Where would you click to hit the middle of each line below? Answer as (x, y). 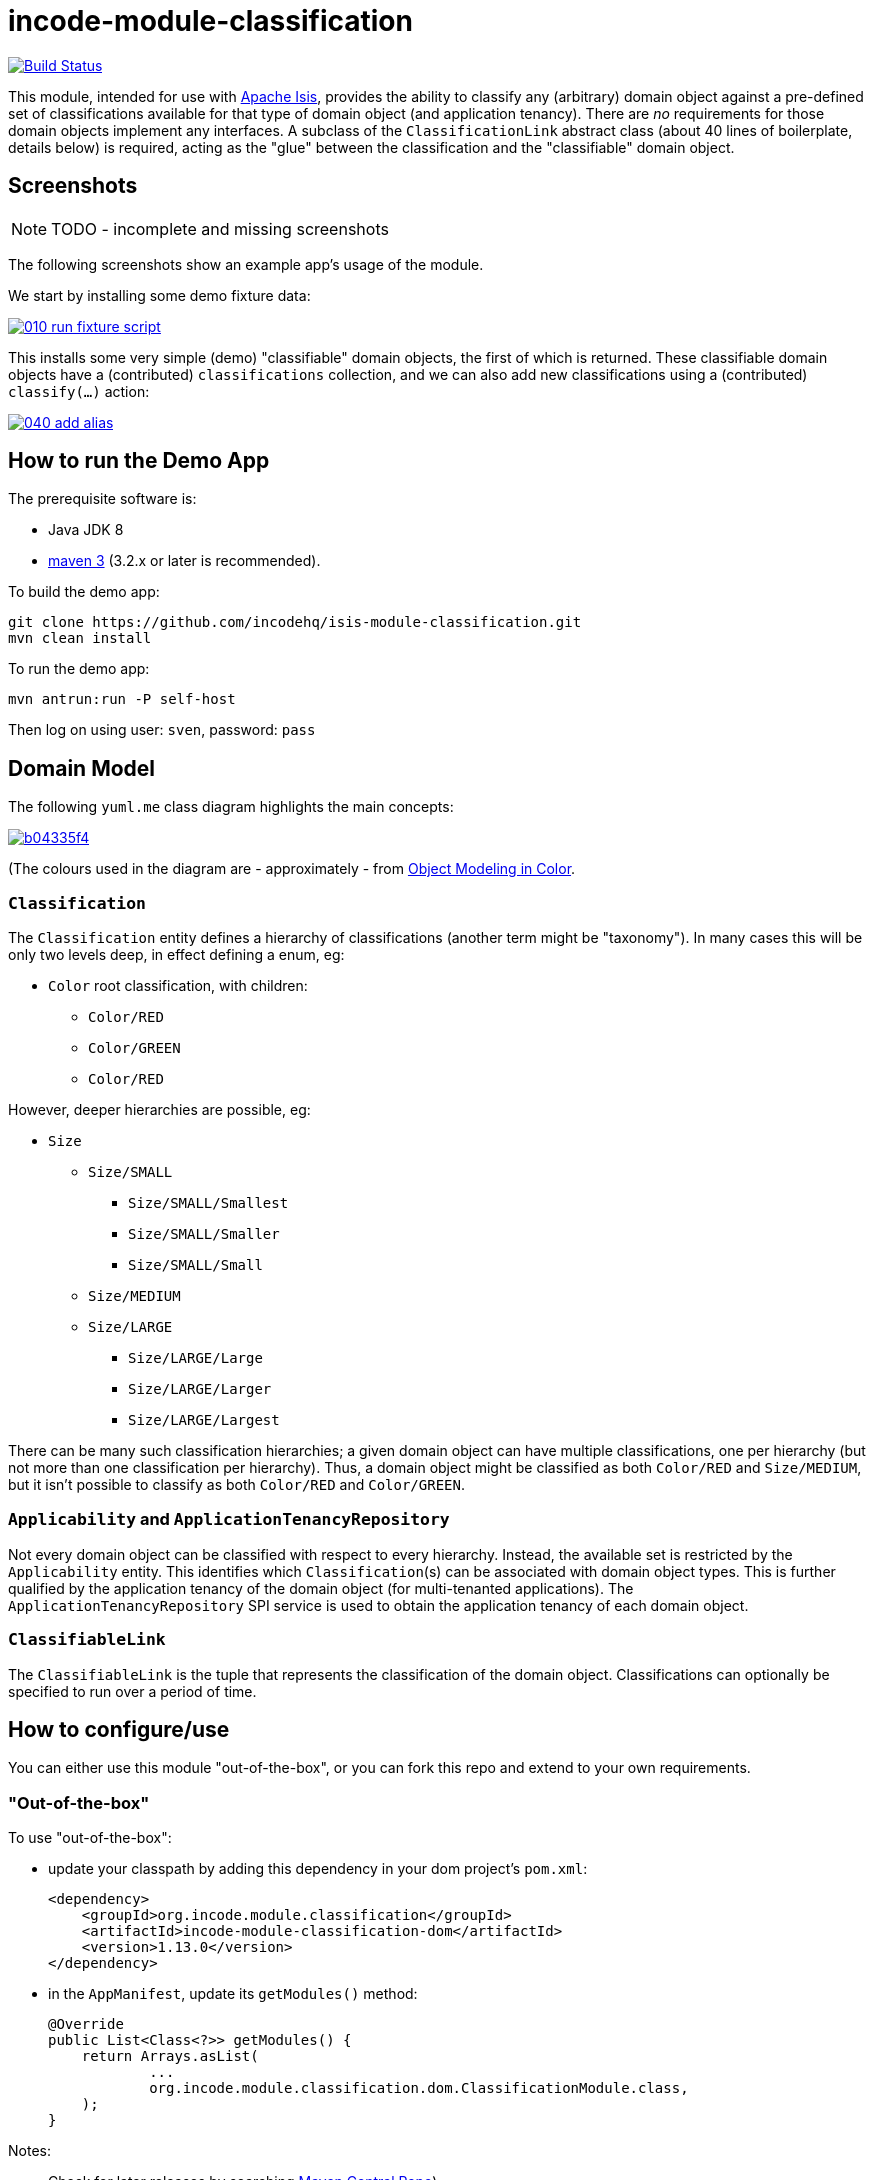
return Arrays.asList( (170, 2056)
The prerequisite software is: (102, 499)
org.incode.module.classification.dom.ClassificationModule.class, (419, 2088)
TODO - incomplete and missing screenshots (220, 228)
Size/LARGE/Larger (200, 1389)
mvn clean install (80, 638)
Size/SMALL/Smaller (204, 1234)
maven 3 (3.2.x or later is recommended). (184, 561)
